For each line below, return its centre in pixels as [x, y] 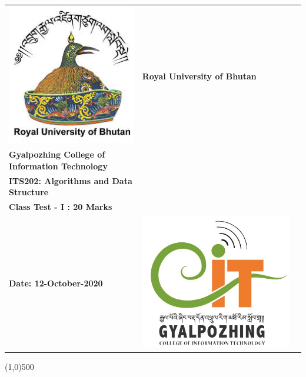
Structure [29, 192]
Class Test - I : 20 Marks [61, 206]
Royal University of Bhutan [199, 76]
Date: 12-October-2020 [56, 283]
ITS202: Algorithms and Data [71, 180]
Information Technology [58, 166]
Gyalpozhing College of [57, 154]
